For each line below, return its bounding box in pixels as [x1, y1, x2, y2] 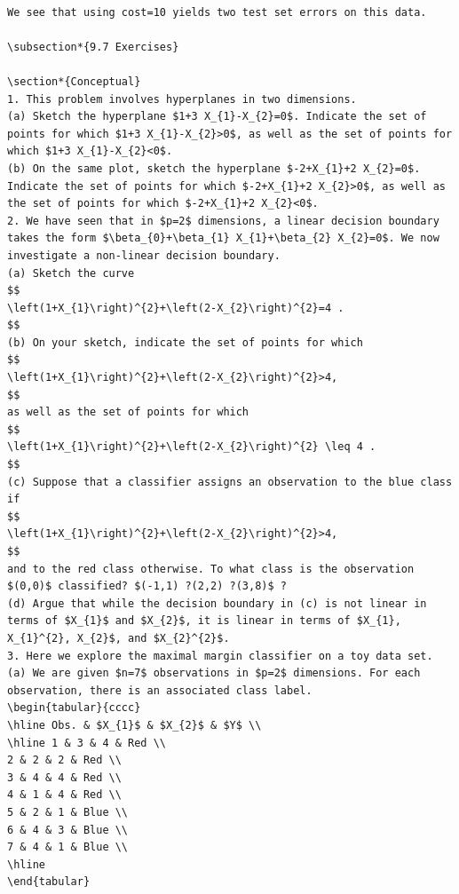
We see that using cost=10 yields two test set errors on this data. [7, 5, 427, 19]
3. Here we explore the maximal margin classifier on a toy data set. [7, 649, 433, 662]
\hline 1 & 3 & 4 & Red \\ [7, 736, 166, 749]
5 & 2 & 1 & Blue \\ [7, 805, 129, 819]
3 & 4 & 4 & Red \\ [7, 771, 122, 784]
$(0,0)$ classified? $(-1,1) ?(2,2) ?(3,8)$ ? [7, 580, 287, 593]
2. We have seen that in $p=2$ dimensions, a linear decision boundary [7, 214, 439, 227]
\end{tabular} [7, 875, 91, 889]
